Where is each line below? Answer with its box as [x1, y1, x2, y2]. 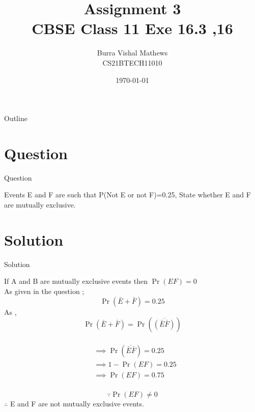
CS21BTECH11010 [102, 57, 162, 68]
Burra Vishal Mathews [97, 47, 168, 58]
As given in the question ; [4, 285, 84, 296]
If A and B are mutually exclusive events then [4, 276, 148, 286]
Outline [4, 113, 27, 124]
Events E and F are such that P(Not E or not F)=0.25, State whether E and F [4, 189, 251, 200]
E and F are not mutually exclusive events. [10, 398, 144, 408]
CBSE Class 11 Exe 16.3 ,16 [32, 18, 233, 39]
